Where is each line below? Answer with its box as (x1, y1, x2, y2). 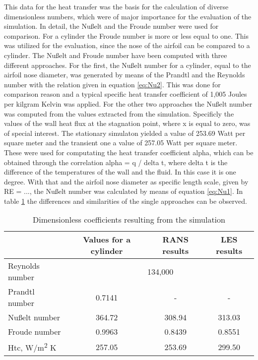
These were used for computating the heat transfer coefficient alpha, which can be (4, 147, 254, 157)
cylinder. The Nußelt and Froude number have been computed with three (4, 50, 227, 60)
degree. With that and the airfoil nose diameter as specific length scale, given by (4, 176, 249, 186)
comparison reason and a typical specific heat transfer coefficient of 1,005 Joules (4, 89, 247, 99)
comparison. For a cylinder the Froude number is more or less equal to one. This (4, 30, 249, 41)
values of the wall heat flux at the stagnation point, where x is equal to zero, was (4, 118, 251, 128)
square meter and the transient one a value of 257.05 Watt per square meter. (4, 137, 238, 148)
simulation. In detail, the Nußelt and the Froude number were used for (4, 21, 219, 31)
